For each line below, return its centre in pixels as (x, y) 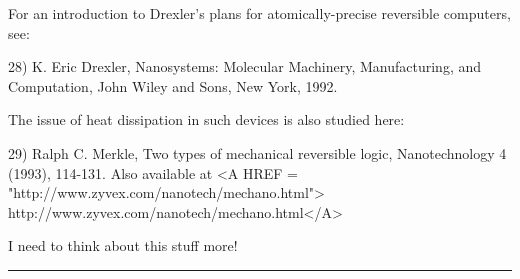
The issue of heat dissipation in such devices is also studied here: (206, 119)
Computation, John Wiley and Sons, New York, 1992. (173, 85)
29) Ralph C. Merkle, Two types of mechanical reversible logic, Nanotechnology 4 (257, 152)
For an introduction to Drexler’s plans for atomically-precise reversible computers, (259, 13)
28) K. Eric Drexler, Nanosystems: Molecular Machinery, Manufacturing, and (245, 66)
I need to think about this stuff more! (123, 245)
